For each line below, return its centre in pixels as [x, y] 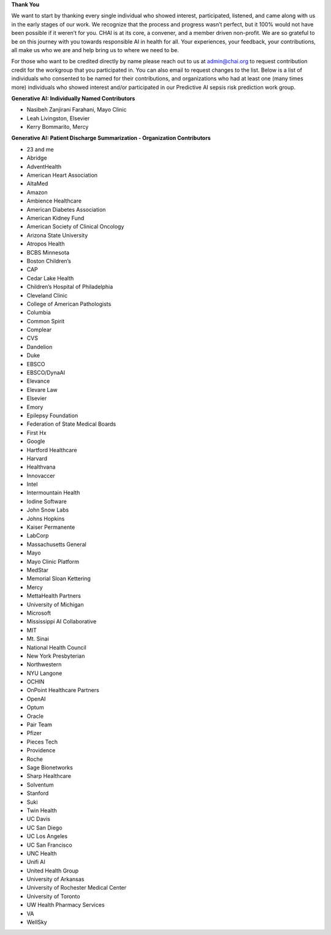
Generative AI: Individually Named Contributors [73, 98]
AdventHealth [44, 166]
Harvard [37, 458]
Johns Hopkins [46, 518]
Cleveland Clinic [47, 295]
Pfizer [34, 733]
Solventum [40, 785]
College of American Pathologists [69, 304]
